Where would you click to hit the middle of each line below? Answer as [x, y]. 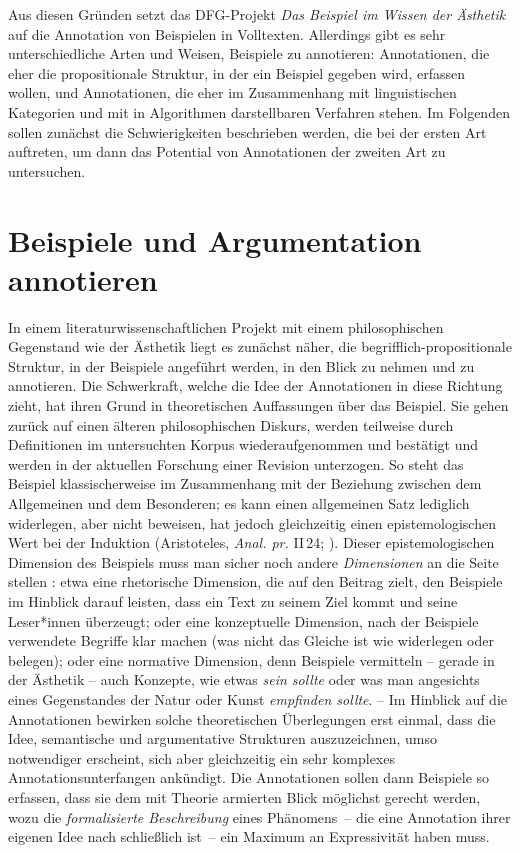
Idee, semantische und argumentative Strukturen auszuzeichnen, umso [222, 738]
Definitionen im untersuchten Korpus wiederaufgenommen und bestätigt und [243, 444]
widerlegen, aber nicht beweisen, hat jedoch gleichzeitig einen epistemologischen [252, 522]
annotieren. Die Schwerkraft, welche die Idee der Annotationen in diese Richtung [255, 385]
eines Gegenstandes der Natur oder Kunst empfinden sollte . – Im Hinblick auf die [258, 698]
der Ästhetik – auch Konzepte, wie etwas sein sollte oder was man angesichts [244, 679]
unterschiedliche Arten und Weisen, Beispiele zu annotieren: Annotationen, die [249, 53]
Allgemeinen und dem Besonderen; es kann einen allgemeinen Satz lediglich [239, 503]
